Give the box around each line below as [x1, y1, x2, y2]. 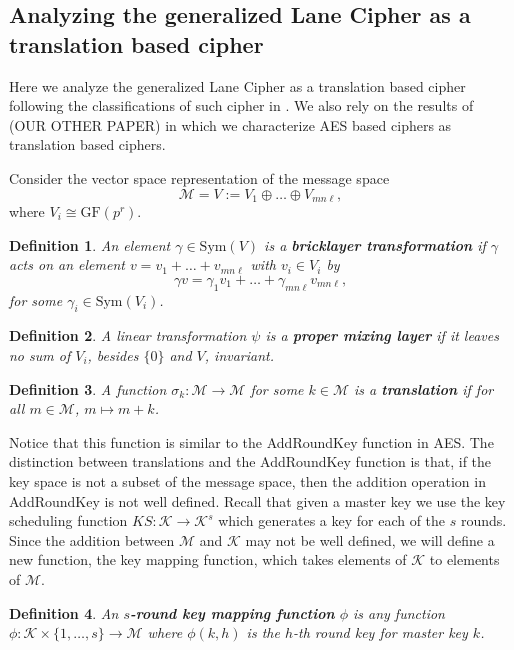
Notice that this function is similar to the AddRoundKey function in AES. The [9, 431, 494, 452]
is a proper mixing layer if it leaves [265, 325, 499, 346]
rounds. [460, 510, 507, 531]
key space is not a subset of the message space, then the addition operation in [9, 470, 486, 491]
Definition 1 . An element [9, 234, 171, 255]
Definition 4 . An [9, 602, 119, 623]
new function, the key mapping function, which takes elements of [9, 549, 407, 570]
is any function [352, 602, 445, 623]
